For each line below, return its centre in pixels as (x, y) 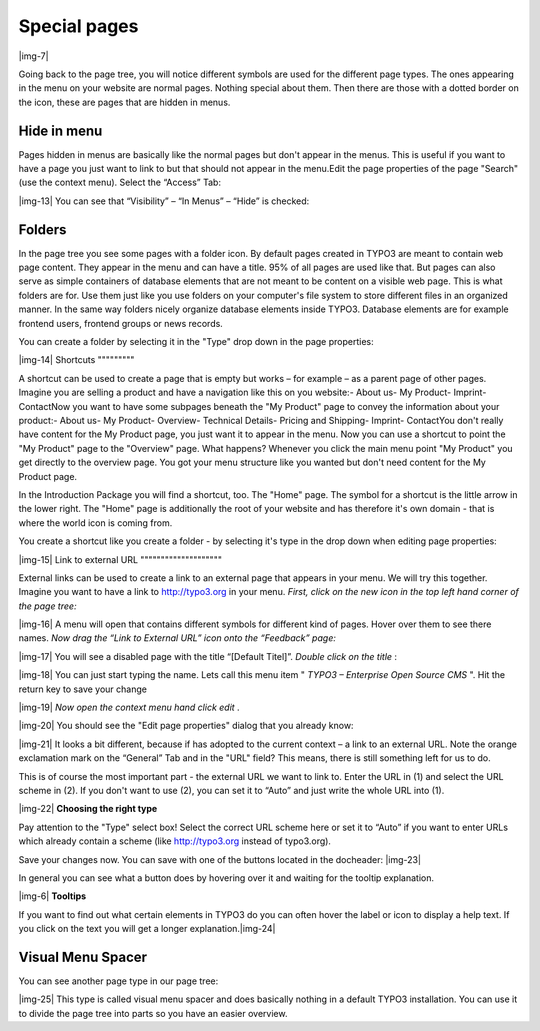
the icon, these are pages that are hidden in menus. (124, 102)
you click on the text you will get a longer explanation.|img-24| (147, 929)
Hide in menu (60, 130)
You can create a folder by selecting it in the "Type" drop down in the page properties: (196, 342)
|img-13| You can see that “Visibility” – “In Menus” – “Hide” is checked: (164, 201)
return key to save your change (82, 689)
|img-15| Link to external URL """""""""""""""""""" (120, 559)
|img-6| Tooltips (52, 896)
